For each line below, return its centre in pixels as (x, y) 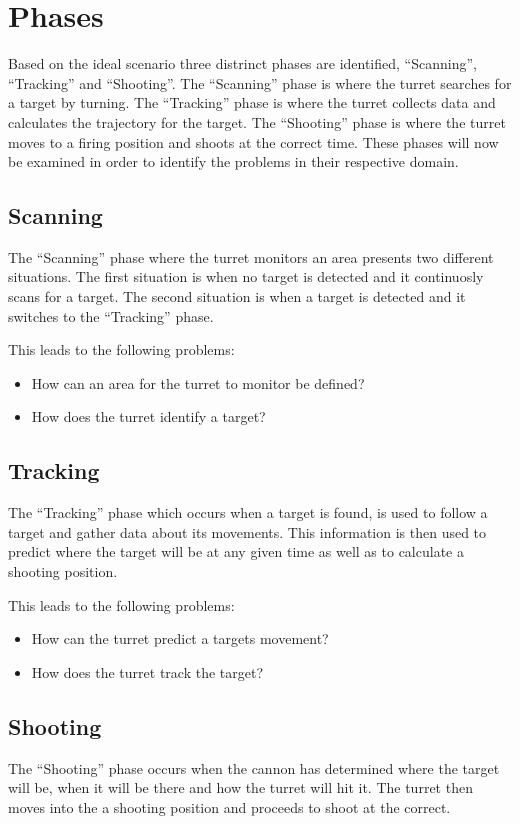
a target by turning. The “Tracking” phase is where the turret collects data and (252, 102)
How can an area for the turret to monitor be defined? (198, 382)
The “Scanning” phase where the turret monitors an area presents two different (251, 256)
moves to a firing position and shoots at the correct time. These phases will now (253, 141)
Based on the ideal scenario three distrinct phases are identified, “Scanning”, (242, 63)
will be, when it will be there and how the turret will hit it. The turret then (240, 787)
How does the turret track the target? (147, 671)
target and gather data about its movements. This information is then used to (247, 531)
